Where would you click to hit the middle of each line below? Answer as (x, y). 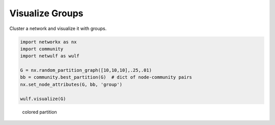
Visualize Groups (46, 13)
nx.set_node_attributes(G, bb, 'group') (71, 84)
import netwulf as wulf (50, 56)
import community (42, 49)
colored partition (39, 112)
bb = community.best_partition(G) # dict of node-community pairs (106, 77)
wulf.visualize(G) (43, 99)
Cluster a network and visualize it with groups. (58, 28)
